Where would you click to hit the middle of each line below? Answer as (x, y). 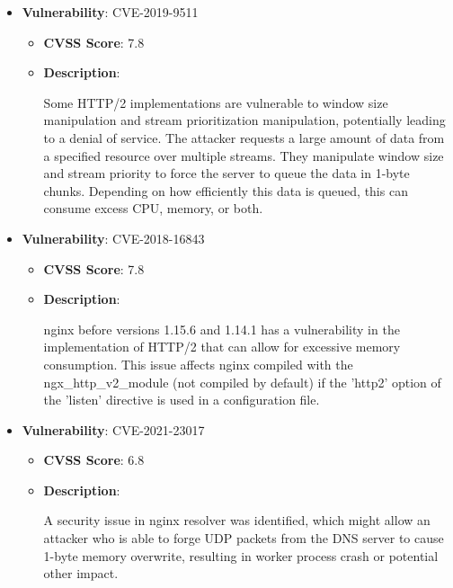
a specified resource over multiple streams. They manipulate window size (244, 155)
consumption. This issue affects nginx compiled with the (198, 364)
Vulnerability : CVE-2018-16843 (113, 238)
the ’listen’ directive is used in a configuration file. (182, 400)
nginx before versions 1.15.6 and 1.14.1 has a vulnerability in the (222, 329)
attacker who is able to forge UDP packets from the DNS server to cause (244, 538)
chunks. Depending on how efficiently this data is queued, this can (226, 190)
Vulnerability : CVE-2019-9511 (110, 12)
